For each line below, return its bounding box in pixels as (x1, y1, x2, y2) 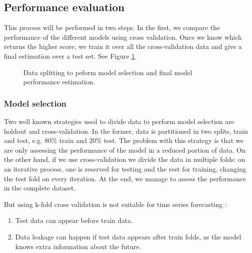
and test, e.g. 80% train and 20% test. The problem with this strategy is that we (4, 135, 244, 145)
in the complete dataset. (4, 183, 76, 193)
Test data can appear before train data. (15, 215, 133, 225)
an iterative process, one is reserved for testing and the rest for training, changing (4, 163, 247, 174)
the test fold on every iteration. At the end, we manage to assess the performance (4, 173, 246, 183)
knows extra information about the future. (15, 241, 142, 251)
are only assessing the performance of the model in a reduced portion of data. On (4, 144, 246, 155)
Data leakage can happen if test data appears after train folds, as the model (15, 231, 241, 241)
